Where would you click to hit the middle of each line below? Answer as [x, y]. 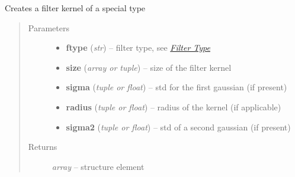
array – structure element [98, 166]
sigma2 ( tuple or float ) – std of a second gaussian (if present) [178, 127]
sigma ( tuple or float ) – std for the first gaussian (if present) [177, 87]
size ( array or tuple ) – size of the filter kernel [149, 67]
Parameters [49, 27]
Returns [43, 147]
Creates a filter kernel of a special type [75, 8]
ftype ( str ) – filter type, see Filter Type [138, 47]
